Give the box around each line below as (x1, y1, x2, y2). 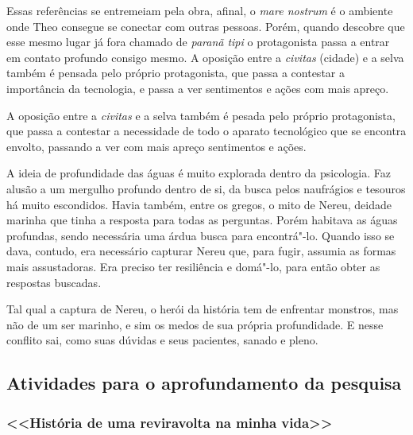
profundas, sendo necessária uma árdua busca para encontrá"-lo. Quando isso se (6, 227, 395, 243)
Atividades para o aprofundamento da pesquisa (6, 371, 402, 395)
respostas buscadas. (6, 274, 102, 290)
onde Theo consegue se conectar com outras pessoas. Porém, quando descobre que (6, 17, 405, 34)
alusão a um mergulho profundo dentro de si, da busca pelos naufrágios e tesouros (6, 180, 406, 196)
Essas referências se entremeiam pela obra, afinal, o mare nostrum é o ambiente (6, 2, 393, 18)
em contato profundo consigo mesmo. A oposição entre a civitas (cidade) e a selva (6, 49, 404, 65)
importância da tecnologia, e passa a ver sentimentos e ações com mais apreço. (6, 80, 389, 96)
